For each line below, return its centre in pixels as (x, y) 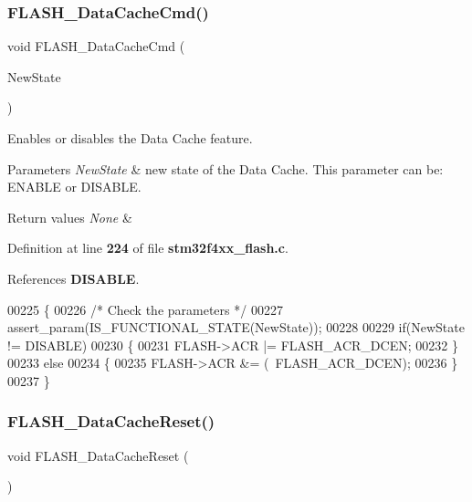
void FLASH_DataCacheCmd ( (96, 46)
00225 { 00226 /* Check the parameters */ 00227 (145, 309)
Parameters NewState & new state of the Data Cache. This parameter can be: (226, 168)
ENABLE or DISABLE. (74, 187)
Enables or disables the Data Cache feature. (130, 138)
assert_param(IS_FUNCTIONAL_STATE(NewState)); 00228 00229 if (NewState (236, 327)
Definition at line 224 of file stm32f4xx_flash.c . (148, 248)
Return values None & (70, 217)
